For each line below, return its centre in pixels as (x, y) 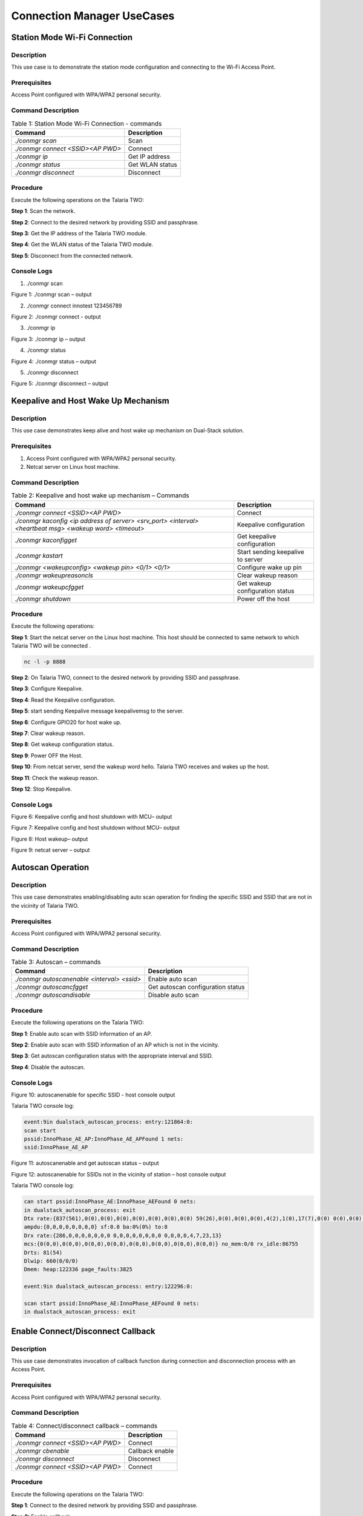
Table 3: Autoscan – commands (56, 962)
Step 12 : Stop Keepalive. (42, 789)
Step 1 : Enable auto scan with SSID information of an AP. (82, 1033)
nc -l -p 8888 (45, 662)
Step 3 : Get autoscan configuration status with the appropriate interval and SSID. (112, 1056)
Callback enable (151, 1451)
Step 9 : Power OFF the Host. (47, 756)
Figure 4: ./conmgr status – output (54, 361)
